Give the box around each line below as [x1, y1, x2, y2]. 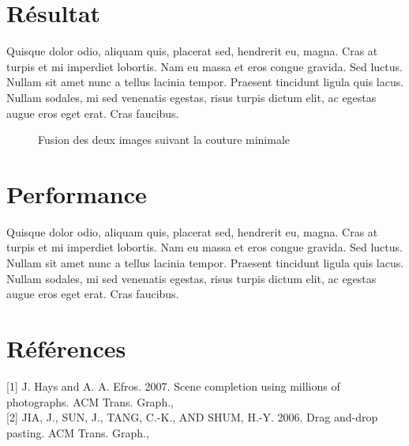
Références [6, 331, 126, 364]
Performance [6, 177, 147, 210]
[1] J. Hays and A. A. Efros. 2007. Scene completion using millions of [6, 377, 340, 394]
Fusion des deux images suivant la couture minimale [38, 131, 291, 148]
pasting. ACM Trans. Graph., [6, 424, 149, 440]
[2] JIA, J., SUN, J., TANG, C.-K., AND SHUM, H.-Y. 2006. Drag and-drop [6, 409, 378, 425]
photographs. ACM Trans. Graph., [6, 393, 174, 410]
